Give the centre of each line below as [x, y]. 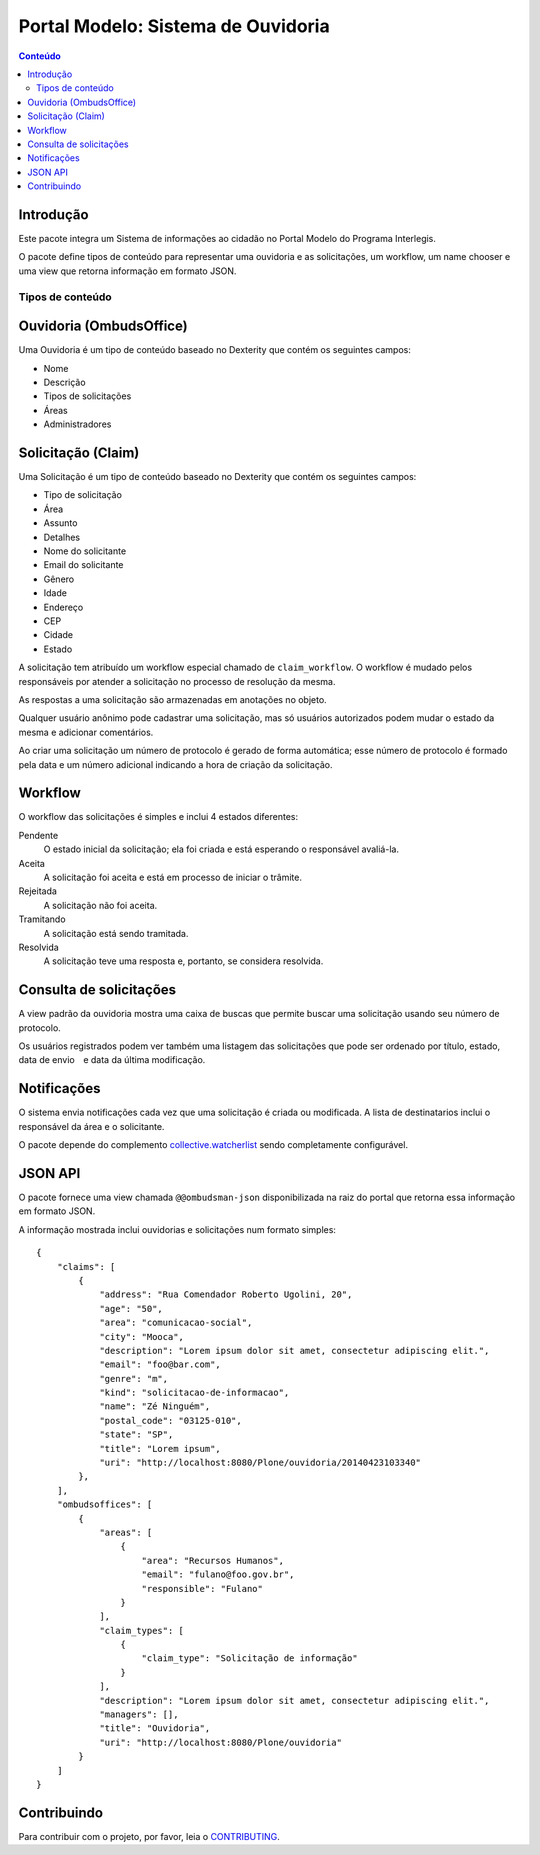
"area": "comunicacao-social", [176, 1323]
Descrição [64, 382]
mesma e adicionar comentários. [86, 732]
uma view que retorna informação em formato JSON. [127, 271]
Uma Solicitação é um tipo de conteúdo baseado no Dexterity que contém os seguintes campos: [217, 477]
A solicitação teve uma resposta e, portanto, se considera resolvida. [183, 961]
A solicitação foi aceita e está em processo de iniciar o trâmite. [172, 877]
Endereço [63, 607]
